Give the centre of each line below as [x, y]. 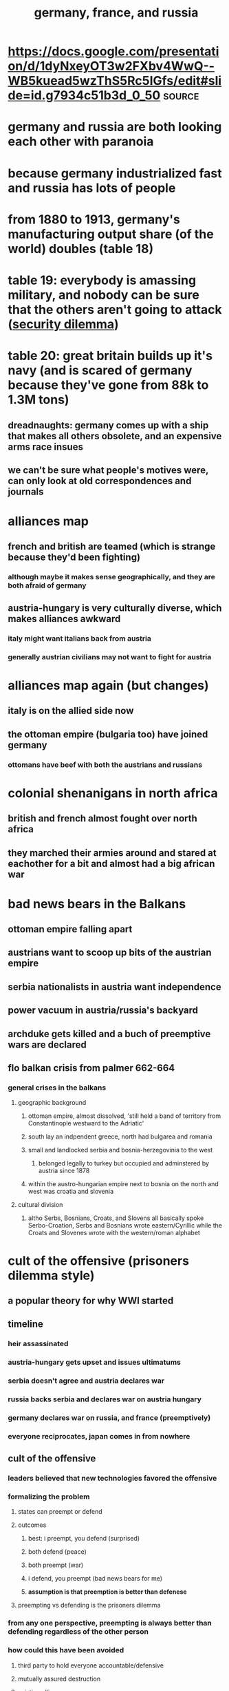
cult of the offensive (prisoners [99, 1261]
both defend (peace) [57, 1552]
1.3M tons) [39, 400]
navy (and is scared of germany [100, 371]
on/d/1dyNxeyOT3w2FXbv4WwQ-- [111, 66]
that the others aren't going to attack [115, 309]
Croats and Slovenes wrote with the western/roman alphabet [114, 1233]
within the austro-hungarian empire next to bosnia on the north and [123, 1184]
